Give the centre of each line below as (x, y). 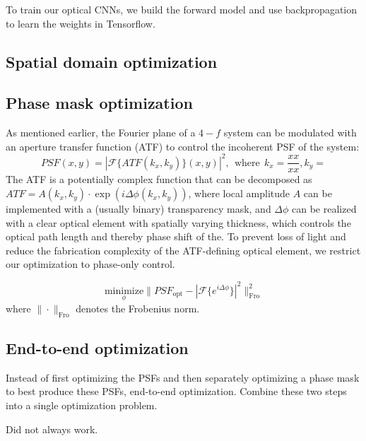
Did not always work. (52, 429)
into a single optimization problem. (82, 405)
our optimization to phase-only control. (90, 264)
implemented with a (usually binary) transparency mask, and (138, 209)
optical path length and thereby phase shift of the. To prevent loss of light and (176, 236)
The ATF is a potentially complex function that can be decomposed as (159, 179)
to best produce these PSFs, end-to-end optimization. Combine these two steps (176, 391)
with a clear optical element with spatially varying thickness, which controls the (178, 222)
